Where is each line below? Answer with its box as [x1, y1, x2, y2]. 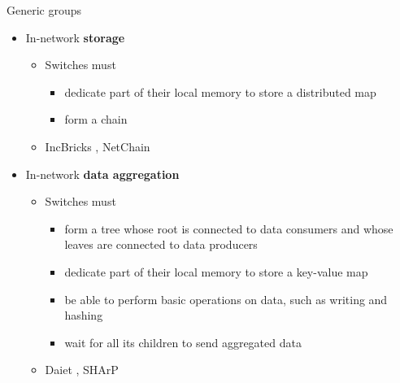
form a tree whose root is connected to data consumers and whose [64, 220, 393, 237]
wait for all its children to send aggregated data [64, 333, 302, 350]
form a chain [64, 111, 128, 128]
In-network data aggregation [25, 165, 180, 182]
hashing [64, 307, 103, 324]
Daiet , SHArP [45, 361, 119, 378]
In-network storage [25, 28, 125, 46]
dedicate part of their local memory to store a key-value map [64, 263, 368, 280]
